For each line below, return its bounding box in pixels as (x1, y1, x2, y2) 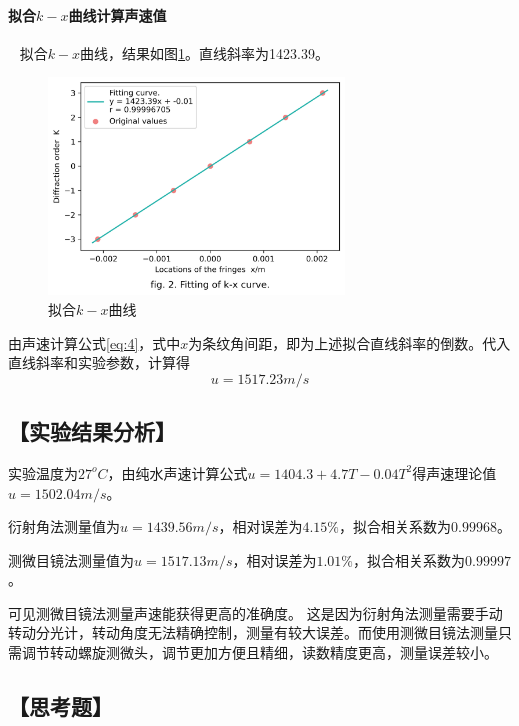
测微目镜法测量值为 (8, 549, 134, 570)
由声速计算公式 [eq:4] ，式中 (8, 332, 181, 353)
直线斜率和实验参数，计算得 (8, 352, 190, 373)
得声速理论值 (412, 462, 497, 483)
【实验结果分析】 (8, 416, 176, 447)
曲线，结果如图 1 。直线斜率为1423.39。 (80, 42, 330, 63)
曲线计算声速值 (68, 4, 167, 25)
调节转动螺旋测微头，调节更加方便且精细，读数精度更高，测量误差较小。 (21, 642, 498, 663)
